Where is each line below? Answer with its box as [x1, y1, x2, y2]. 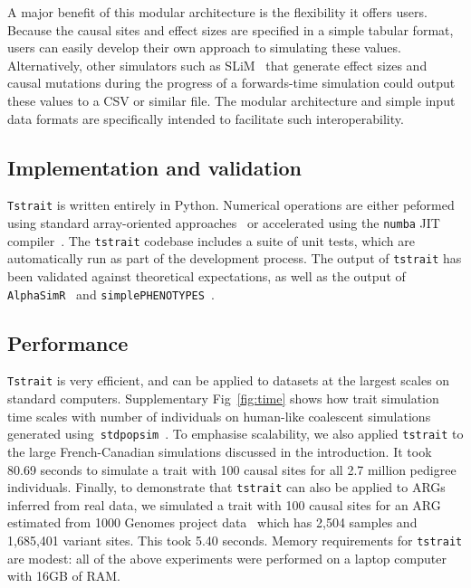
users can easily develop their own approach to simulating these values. [7, 38, 401, 57]
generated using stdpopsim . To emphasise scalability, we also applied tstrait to [7, 424, 464, 443]
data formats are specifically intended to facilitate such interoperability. [7, 109, 404, 128]
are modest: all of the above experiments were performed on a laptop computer [7, 548, 447, 567]
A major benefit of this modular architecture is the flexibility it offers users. [7, 3, 428, 21]
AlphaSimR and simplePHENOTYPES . [7, 284, 215, 303]
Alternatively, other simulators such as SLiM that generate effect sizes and [7, 55, 428, 74]
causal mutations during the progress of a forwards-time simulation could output [7, 73, 456, 92]
